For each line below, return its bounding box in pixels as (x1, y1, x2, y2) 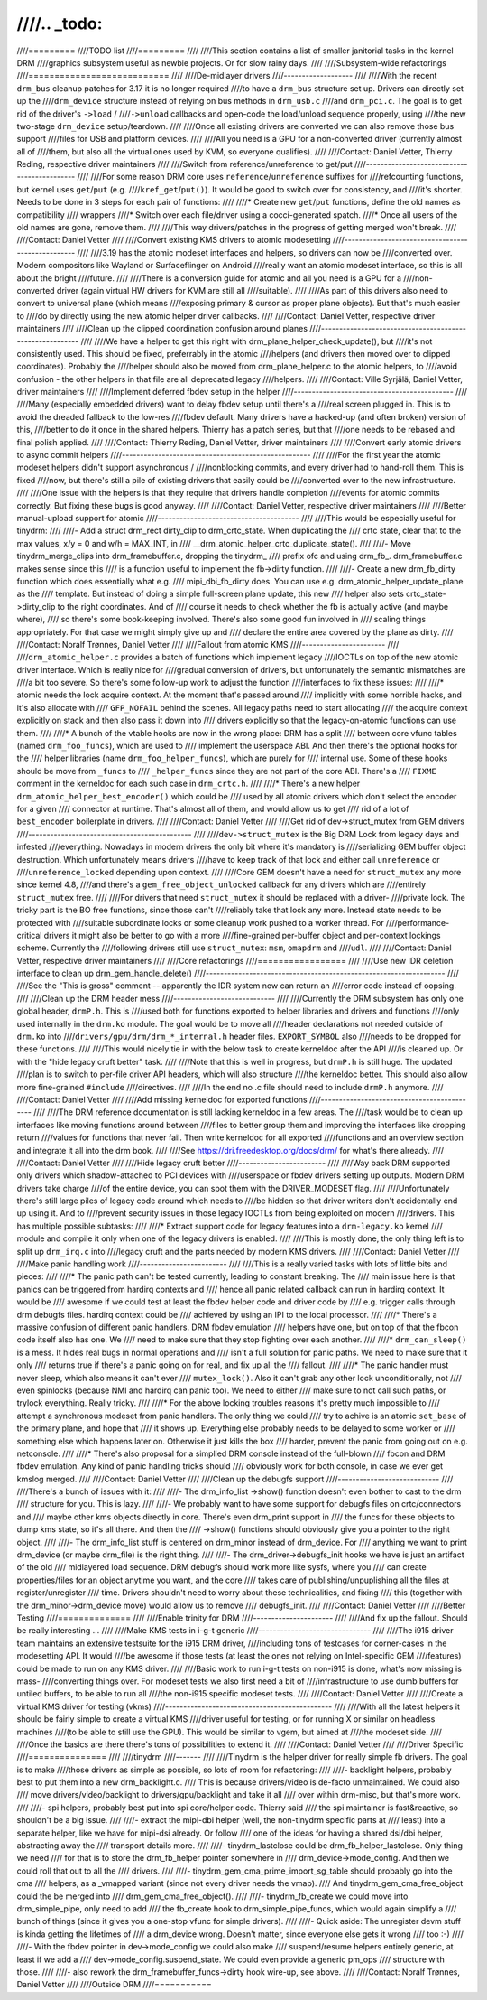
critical (16, 930, 42, 940)
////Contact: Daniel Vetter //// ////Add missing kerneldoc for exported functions (16, 1094, 308, 1105)
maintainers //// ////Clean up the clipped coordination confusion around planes (16, 323, 308, 334)
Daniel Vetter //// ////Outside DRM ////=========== (16, 1979, 212, 1990)
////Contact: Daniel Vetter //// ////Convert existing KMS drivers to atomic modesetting (16, 235, 331, 246)
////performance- (385, 917, 450, 928)
